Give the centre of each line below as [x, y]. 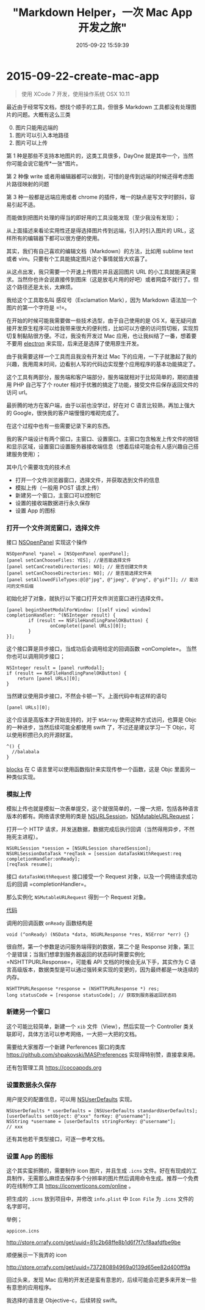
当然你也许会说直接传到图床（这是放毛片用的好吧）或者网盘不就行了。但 [108, 279]
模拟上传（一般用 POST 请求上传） [59, 487]
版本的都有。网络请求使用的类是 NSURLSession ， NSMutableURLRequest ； [101, 816]
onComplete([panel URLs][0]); [88, 626]
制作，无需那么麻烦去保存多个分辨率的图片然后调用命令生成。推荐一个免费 [105, 1178]
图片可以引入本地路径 [42, 135]
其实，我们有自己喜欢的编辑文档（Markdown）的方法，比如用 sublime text [100, 251]
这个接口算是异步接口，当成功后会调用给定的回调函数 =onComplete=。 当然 [102, 648]
